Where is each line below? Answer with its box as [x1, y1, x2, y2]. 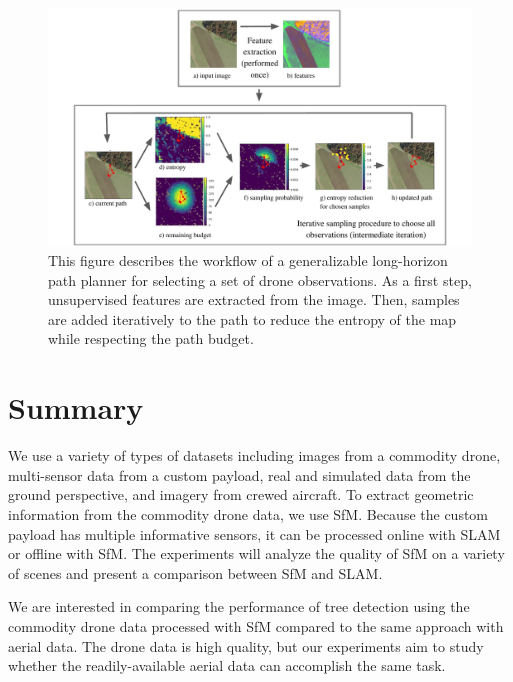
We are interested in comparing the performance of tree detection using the [8, 596, 470, 617]
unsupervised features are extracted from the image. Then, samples [48, 289, 460, 310]
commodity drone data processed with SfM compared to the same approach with [8, 615, 504, 636]
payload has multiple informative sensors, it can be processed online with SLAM [8, 523, 501, 544]
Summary [8, 387, 144, 428]
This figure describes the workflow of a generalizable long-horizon [48, 250, 448, 271]
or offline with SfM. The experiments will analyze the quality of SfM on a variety [8, 543, 505, 564]
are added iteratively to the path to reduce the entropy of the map [48, 308, 457, 329]
